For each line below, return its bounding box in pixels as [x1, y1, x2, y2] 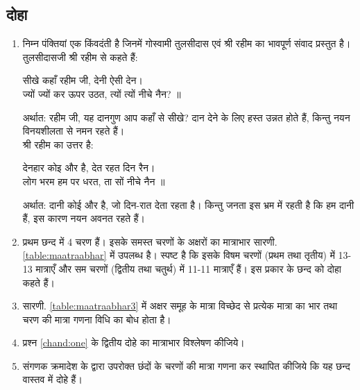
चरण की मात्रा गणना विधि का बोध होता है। [22, 312, 171, 326]
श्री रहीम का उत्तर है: [22, 137, 94, 151]
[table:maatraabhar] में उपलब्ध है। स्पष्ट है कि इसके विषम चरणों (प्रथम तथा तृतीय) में [22, 248, 335, 262]
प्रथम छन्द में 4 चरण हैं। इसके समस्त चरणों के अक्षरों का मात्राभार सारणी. [22, 234, 277, 248]
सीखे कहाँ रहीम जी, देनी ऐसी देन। [22, 73, 143, 87]
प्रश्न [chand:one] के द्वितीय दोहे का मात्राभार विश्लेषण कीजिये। [22, 335, 245, 350]
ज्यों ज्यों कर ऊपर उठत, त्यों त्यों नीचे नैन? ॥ [22, 86, 181, 101]
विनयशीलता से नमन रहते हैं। [22, 124, 125, 138]
